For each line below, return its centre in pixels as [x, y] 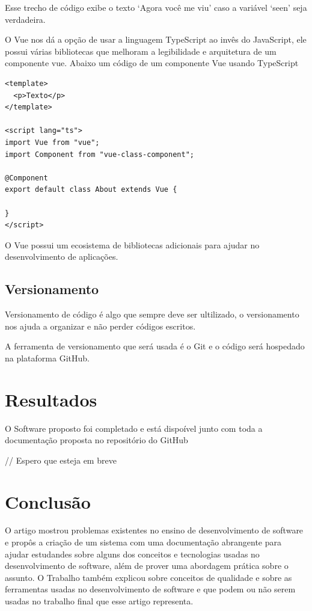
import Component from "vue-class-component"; [99, 154]
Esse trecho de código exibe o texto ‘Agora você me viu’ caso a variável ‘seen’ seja [156, 7]
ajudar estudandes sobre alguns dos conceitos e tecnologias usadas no [132, 554]
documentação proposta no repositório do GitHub [96, 440]
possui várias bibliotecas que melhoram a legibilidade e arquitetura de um [141, 51]
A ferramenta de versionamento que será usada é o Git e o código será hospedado [155, 346]
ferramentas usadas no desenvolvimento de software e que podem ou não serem [150, 589]
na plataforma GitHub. [47, 358]
